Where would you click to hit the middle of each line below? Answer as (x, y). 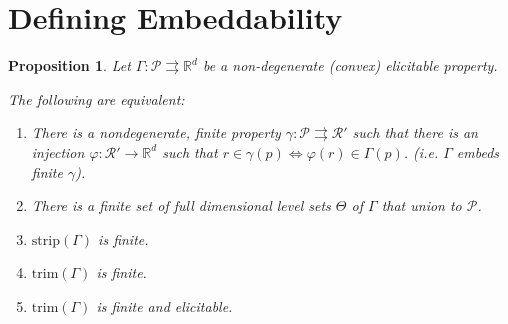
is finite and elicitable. (164, 305)
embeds (478, 151)
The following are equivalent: (96, 98)
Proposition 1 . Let (69, 65)
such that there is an (415, 132)
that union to (421, 205)
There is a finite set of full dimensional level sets (181, 205)
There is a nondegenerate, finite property (156, 132)
